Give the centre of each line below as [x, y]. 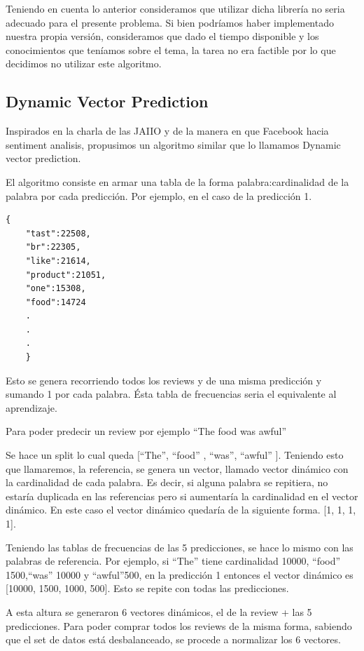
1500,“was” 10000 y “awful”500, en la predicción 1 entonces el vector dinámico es [180, 574]
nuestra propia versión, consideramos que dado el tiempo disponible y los [162, 36]
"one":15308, [56, 289]
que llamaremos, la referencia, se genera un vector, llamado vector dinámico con [177, 468]
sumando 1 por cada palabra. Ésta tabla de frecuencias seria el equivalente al [171, 394]
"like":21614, [58, 261]
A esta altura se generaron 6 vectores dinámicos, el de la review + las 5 [159, 611]
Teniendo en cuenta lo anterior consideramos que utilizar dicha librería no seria [175, 8]
